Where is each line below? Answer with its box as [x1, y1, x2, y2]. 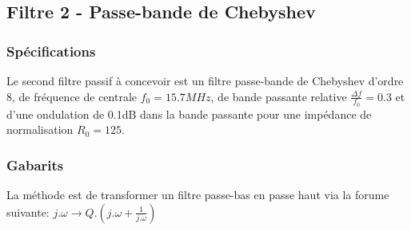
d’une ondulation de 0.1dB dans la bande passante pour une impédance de [6, 105, 372, 122]
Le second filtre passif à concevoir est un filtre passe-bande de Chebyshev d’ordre [6, 72, 404, 88]
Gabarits [6, 155, 64, 174]
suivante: [6, 203, 50, 220]
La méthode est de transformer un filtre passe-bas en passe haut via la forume [6, 186, 389, 203]
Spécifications [6, 41, 96, 61]
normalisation [6, 121, 74, 138]
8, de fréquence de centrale [6, 88, 138, 104]
